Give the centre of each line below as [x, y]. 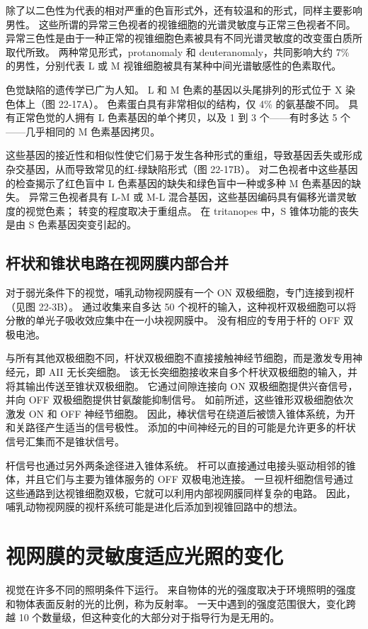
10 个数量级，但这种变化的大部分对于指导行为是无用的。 [149, 617]
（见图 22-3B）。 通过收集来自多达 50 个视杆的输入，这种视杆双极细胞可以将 [181, 306]
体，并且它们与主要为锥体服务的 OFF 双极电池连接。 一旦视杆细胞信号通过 [180, 479]
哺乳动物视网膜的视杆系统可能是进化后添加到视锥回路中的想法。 [154, 507]
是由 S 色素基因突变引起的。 [71, 224]
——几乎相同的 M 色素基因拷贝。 [83, 131]
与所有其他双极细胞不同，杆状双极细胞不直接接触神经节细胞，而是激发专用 [179, 358]
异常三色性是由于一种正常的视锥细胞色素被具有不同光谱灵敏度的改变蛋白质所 [184, 38]
